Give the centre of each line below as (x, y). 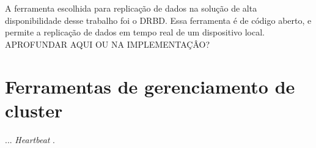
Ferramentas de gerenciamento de (150, 86)
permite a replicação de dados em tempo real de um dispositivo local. (135, 32)
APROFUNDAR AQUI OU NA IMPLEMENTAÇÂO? (108, 44)
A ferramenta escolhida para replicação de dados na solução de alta (131, 8)
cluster (34, 110)
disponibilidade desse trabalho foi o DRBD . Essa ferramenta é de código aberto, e (158, 20)
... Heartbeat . (30, 139)
